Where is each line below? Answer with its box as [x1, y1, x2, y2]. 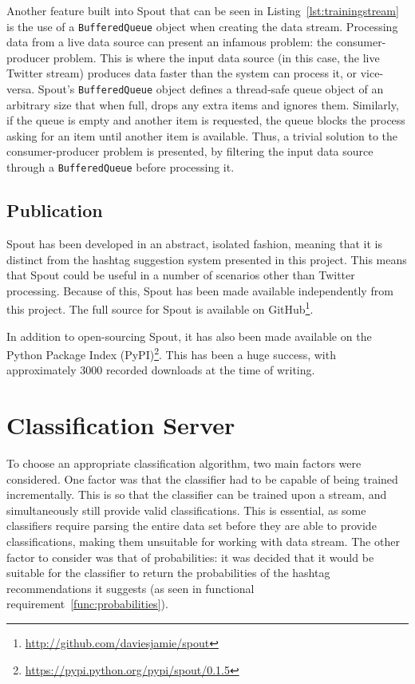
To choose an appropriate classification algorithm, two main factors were [6, 455, 362, 472]
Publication [6, 198, 103, 223]
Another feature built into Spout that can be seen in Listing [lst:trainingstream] [6, 2, 399, 18]
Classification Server [6, 409, 235, 441]
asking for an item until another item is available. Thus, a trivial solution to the [6, 127, 398, 144]
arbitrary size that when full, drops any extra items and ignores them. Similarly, [6, 96, 399, 113]
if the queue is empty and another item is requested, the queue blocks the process [6, 112, 405, 128]
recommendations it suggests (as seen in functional [6, 579, 255, 596]
